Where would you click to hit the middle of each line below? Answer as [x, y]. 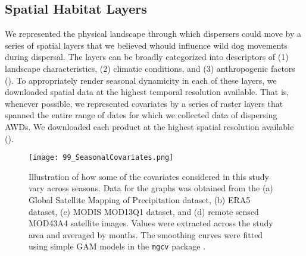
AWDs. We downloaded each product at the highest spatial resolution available [149, 126]
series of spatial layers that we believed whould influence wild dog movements [146, 45]
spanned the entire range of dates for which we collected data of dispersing [141, 115]
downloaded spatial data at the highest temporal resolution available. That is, [147, 92]
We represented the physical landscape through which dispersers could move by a [153, 34]
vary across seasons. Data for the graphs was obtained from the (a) [151, 188]
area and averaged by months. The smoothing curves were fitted [146, 234]
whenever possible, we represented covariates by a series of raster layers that [144, 103]
